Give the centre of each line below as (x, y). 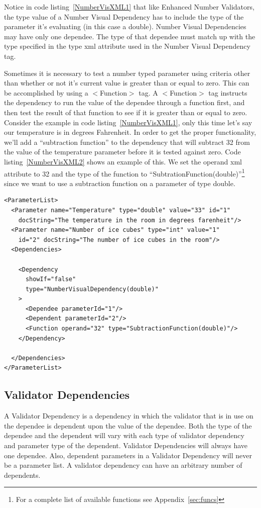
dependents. (22, 475)
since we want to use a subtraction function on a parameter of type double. (120, 183)
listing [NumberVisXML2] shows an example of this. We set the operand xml (123, 161)
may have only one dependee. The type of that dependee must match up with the (130, 36)
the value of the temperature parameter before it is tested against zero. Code (122, 152)
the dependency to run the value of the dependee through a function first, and (124, 102)
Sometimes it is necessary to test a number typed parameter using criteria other (127, 73)
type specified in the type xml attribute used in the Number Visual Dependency (127, 46)
